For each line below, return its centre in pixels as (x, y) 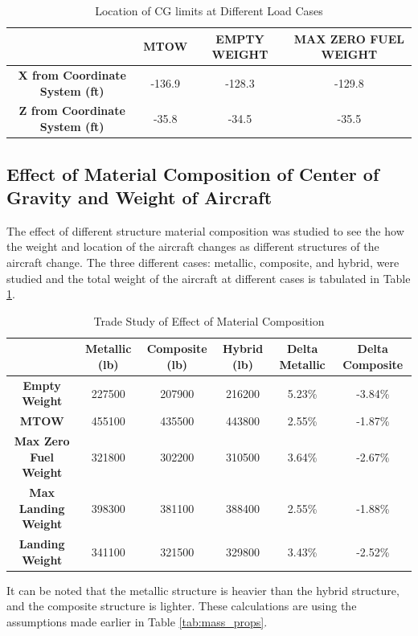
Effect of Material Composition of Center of (193, 173)
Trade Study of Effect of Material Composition (209, 320)
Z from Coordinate (72, 111)
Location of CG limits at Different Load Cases (209, 10)
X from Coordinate (72, 75)
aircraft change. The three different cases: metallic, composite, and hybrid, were (203, 262)
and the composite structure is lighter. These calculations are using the (182, 606)
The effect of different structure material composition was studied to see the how (205, 230)
